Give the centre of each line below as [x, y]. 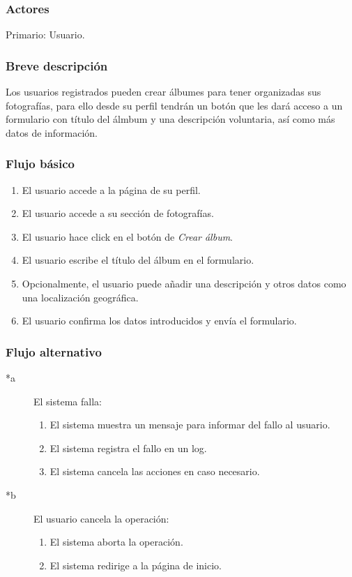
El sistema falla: [68, 401]
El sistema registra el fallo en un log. [128, 448]
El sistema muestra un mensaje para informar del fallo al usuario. [190, 425]
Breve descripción [57, 65]
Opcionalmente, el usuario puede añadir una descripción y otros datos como [184, 283]
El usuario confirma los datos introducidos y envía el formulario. [159, 321]
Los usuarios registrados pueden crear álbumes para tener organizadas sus [163, 92]
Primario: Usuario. [45, 35]
